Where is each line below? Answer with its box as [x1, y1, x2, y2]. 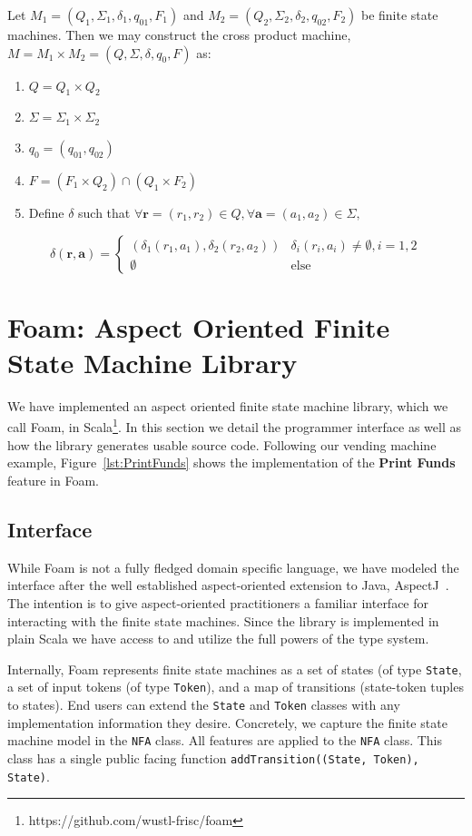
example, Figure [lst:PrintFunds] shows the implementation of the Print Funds [7, 453, 456, 472]
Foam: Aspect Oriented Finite [7, 308, 390, 345]
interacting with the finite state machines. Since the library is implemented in [7, 611, 439, 630]
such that [78, 202, 131, 221]
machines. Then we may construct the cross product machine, [7, 25, 351, 44]
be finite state [360, 5, 438, 24]
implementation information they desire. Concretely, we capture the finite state [7, 713, 447, 732]
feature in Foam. [7, 470, 99, 489]
